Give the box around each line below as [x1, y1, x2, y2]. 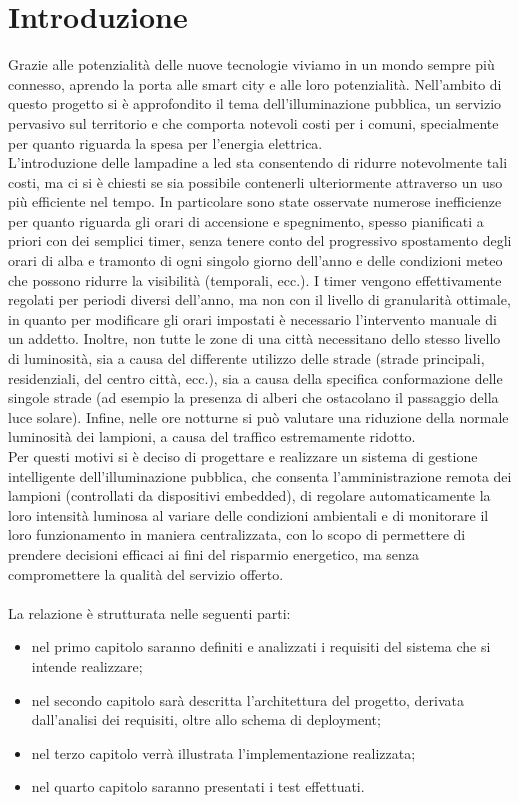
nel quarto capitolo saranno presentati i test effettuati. [31, 776, 365, 797]
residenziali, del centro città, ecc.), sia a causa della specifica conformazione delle [8, 367, 503, 388]
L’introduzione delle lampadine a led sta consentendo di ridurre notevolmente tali [8, 152, 508, 173]
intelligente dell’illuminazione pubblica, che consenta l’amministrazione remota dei [8, 465, 512, 486]
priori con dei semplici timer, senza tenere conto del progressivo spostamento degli [8, 230, 512, 251]
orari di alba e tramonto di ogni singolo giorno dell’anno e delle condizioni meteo [8, 250, 503, 271]
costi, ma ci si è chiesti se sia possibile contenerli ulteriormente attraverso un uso [8, 171, 503, 192]
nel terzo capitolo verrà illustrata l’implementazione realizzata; [31, 742, 416, 763]
